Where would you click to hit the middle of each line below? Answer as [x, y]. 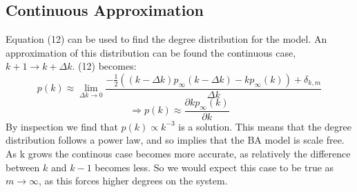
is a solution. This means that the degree [265, 126]
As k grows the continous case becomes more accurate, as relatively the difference [178, 154]
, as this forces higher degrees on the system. [133, 181]
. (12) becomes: [104, 66]
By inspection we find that [62, 126]
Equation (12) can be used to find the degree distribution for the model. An [166, 39]
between [23, 167]
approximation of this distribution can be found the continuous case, [151, 52]
